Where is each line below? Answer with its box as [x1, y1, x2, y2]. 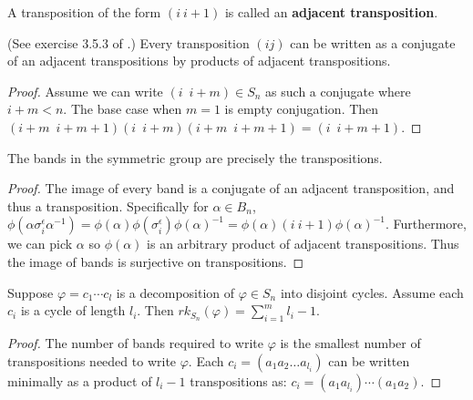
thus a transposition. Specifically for [7, 196, 209, 215]
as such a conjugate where [265, 81, 411, 100]
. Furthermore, [385, 214, 467, 233]
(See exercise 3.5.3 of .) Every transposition [7, 33, 250, 52]
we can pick [7, 234, 73, 253]
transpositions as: [190, 371, 287, 390]
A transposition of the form [7, 3, 161, 21]
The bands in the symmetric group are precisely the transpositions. [7, 148, 383, 167]
